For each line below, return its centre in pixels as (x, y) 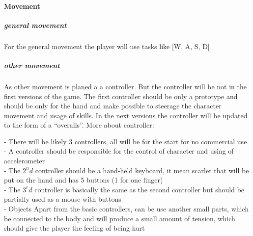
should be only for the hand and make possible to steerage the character (113, 106)
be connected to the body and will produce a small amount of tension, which (120, 218)
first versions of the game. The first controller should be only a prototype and (121, 96)
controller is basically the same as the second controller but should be (140, 189)
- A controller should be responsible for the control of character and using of (119, 151)
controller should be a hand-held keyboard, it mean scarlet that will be (142, 170)
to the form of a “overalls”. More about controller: (79, 125)
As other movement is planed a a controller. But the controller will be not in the (126, 86)
